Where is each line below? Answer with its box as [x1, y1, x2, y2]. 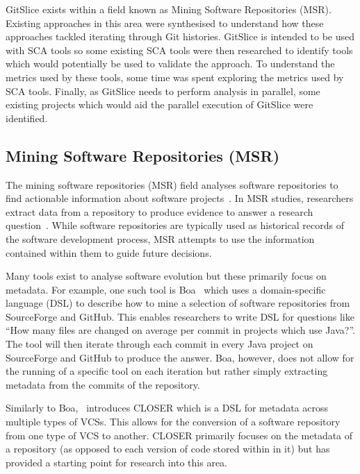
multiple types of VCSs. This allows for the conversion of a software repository [6, 414, 341, 429]
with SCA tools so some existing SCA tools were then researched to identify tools [6, 42, 353, 57]
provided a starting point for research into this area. [6, 455, 227, 469]
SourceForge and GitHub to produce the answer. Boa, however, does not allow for [6, 350, 354, 364]
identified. [6, 110, 48, 125]
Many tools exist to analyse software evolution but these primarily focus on [6, 269, 327, 283]
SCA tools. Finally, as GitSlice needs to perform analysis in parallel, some [6, 83, 320, 98]
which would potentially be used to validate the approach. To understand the [6, 56, 335, 71]
